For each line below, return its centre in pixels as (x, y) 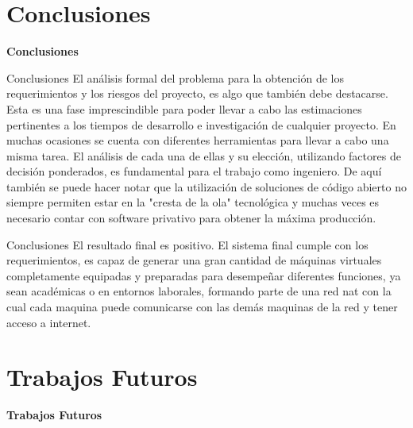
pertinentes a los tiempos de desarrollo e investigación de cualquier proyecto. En (201, 124)
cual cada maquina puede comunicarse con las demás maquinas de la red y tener (202, 307)
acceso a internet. (49, 322)
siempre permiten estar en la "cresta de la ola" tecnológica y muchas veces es (193, 202)
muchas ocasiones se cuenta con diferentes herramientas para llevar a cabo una (198, 140)
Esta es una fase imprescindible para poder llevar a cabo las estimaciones (184, 108)
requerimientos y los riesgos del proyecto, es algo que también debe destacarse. (197, 93)
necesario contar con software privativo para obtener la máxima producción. (191, 218)
